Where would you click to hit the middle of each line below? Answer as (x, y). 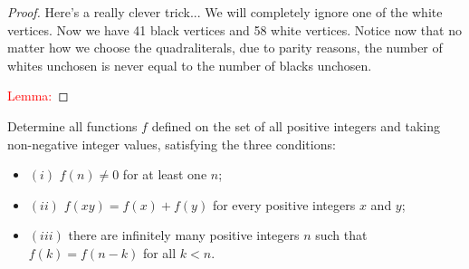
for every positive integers (284, 204)
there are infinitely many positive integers (184, 235)
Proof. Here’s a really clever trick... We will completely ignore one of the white (225, 12)
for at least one (165, 174)
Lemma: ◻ (38, 96)
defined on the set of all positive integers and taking (296, 125)
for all (159, 252)
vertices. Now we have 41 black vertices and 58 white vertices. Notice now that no (234, 29)
